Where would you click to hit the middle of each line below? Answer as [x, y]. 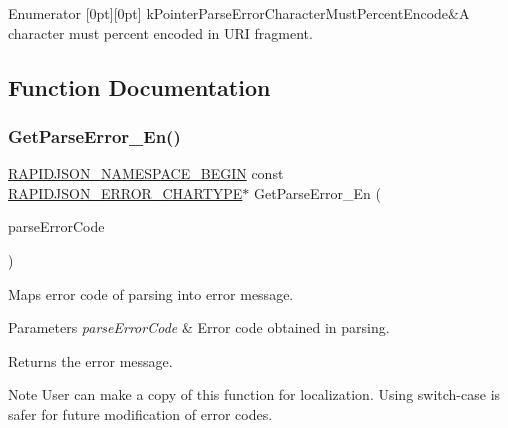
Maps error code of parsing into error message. [151, 293]
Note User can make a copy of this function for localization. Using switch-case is [254, 394]
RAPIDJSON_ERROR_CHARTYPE [125, 192]
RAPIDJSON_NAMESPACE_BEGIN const [146, 173]
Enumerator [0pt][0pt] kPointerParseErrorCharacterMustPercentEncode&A [239, 13]
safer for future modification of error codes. [140, 413]
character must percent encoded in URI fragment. [160, 32]
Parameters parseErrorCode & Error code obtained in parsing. [199, 327]
